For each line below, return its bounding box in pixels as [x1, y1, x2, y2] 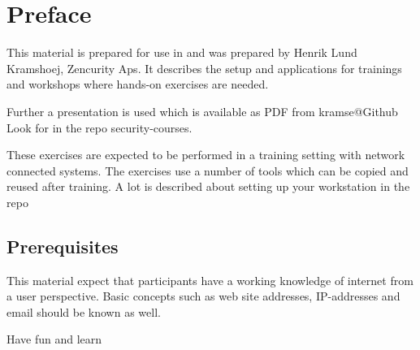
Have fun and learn [6, 331, 102, 348]
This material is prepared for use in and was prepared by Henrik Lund [6, 44, 357, 61]
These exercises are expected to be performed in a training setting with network [6, 146, 405, 163]
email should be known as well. [6, 303, 161, 320]
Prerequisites [6, 233, 119, 258]
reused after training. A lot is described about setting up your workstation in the [6, 178, 410, 195]
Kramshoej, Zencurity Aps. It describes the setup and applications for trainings [6, 59, 402, 76]
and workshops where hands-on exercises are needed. [6, 76, 269, 93]
